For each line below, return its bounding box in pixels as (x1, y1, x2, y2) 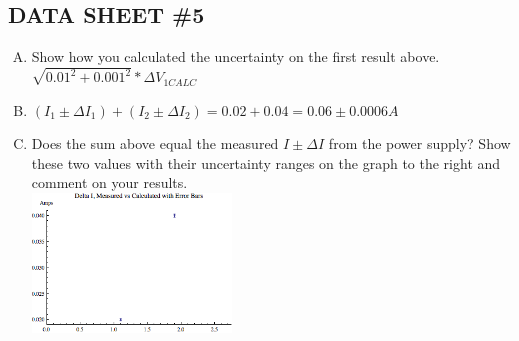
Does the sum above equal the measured (31, 133, 279, 154)
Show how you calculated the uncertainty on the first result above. (31, 46, 440, 67)
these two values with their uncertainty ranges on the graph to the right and (31, 152, 501, 173)
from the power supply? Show (328, 133, 511, 154)
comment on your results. (31, 172, 188, 193)
